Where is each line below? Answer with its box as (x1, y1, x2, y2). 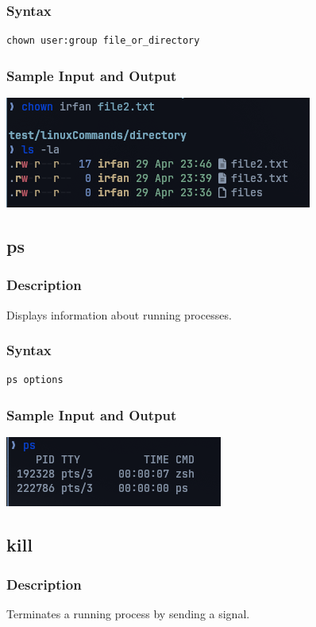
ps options (6, 374, 64, 386)
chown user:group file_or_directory (6, 35, 200, 47)
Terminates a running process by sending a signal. (6, 605, 250, 621)
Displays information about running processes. (6, 306, 232, 323)
